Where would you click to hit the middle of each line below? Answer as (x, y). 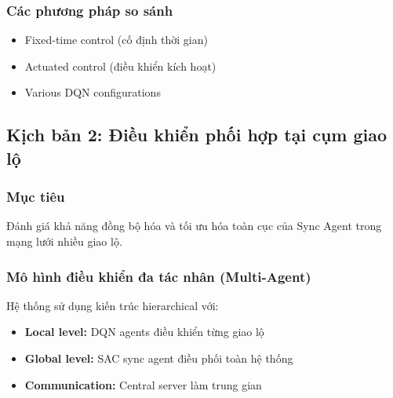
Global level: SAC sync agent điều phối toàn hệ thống (159, 358)
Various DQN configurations (93, 92)
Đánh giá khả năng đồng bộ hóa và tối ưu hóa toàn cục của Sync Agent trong (194, 226)
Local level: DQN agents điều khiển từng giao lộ (144, 332)
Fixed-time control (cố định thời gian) (116, 40)
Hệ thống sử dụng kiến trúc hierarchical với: (113, 305)
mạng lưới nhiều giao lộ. (64, 241)
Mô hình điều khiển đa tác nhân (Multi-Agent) (159, 276)
